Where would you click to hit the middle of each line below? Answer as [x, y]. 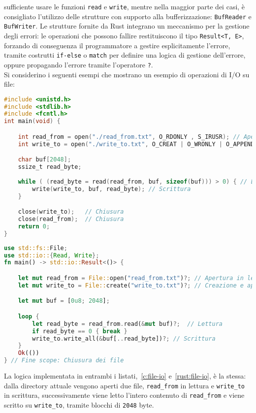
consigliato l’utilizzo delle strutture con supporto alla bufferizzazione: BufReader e [128, 16]
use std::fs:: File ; [36, 248]
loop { [29, 316]
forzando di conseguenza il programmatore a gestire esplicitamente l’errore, [117, 45]
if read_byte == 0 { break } [80, 331]
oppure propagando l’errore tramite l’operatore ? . [79, 64]
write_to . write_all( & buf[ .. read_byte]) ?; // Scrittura [124, 338]
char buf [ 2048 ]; [45, 160]
